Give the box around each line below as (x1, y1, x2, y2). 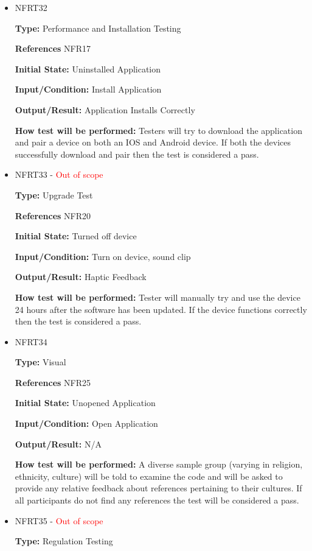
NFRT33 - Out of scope (15, 168, 103, 181)
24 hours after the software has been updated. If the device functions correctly (15, 303, 307, 315)
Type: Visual (15, 356, 66, 368)
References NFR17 (15, 42, 91, 55)
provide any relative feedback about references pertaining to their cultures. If (15, 482, 302, 494)
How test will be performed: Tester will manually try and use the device (15, 290, 300, 303)
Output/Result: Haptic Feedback (15, 270, 147, 283)
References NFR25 (15, 376, 91, 388)
